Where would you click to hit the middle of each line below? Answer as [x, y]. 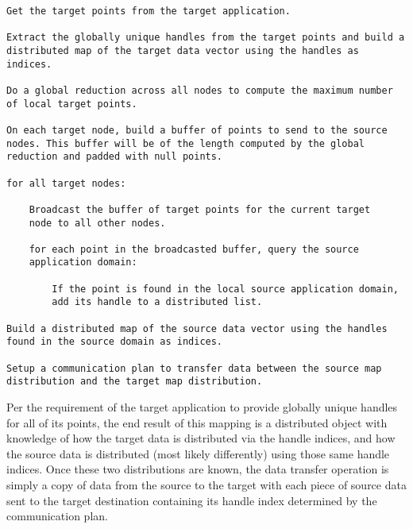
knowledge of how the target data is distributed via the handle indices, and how [201, 438]
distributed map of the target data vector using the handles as [183, 50]
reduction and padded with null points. [115, 157]
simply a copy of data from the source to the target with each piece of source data [206, 485]
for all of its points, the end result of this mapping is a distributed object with [197, 422]
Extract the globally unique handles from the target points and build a [206, 38]
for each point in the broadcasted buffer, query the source [194, 249]
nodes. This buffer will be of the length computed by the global [186, 143]
